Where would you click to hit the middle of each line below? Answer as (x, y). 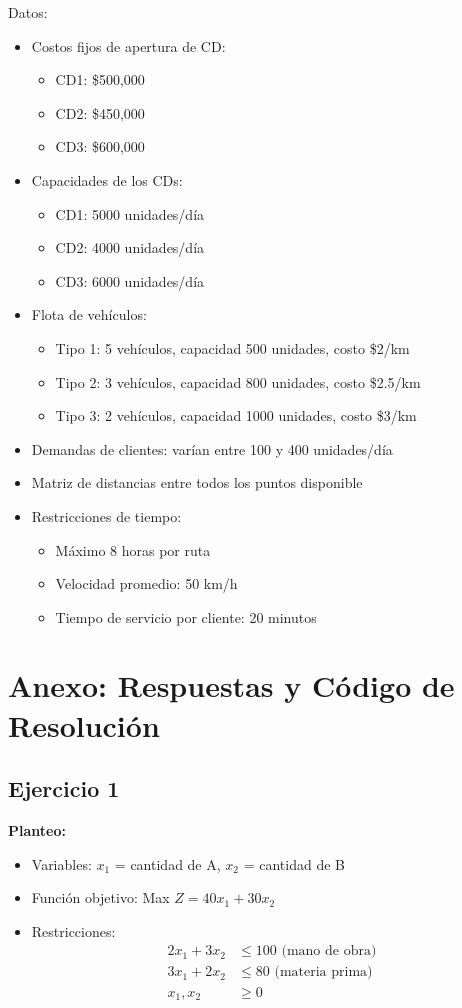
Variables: (61, 863)
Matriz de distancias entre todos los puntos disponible (197, 482)
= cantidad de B (294, 863)
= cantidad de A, (167, 863)
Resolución (84, 724)
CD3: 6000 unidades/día (130, 280)
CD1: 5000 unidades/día (130, 213)
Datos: (28, 12)
